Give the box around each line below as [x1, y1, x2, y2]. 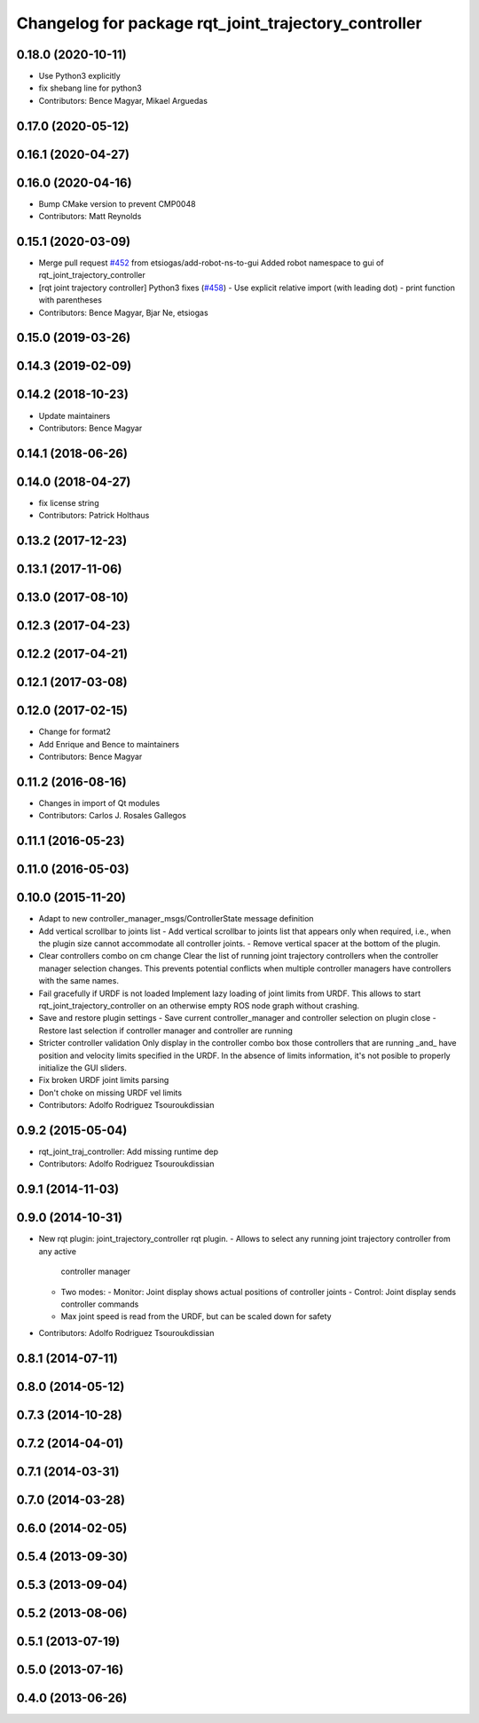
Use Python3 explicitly [38, 71, 122, 82]
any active [38, 1245, 77, 1256]
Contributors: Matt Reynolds [38, 211, 142, 222]
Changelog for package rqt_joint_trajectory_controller [16, 13, 422, 33]
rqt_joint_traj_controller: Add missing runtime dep [38, 1146, 219, 1158]
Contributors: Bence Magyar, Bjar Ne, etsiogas [38, 307, 208, 318]
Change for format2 [38, 726, 111, 737]
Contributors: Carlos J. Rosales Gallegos [38, 810, 186, 821]
